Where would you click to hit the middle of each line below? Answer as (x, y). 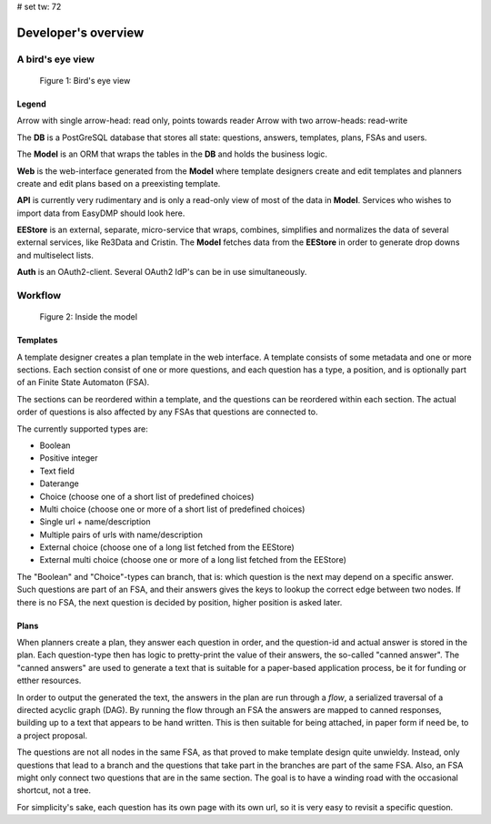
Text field (57, 471)
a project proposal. (52, 735)
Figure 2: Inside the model (89, 317)
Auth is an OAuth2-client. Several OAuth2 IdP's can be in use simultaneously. (162, 272)
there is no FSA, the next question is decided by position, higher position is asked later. (180, 602)
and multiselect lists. (55, 255)
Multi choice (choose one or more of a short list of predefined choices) (172, 509)
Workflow (39, 296)
